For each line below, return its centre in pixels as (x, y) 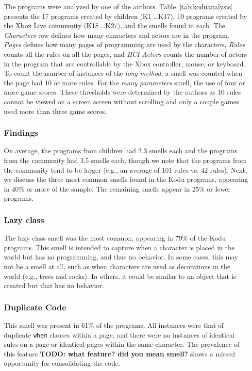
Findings (21, 133)
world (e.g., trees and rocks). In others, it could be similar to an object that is (120, 276)
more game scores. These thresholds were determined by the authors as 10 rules (123, 92)
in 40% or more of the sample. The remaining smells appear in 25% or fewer (118, 188)
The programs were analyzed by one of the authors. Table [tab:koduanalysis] (118, 6)
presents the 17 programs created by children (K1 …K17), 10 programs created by (126, 16)
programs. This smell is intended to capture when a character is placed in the (119, 247)
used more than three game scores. (55, 111)
